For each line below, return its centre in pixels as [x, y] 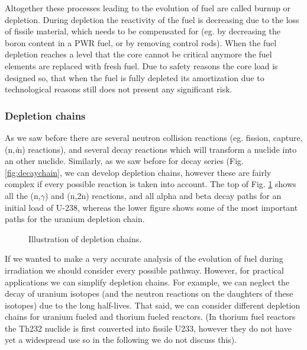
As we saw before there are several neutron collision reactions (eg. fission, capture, [154, 137]
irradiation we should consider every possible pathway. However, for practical [144, 270]
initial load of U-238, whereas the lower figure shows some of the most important [151, 207]
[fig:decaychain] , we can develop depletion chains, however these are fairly [138, 172]
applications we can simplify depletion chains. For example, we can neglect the [147, 282]
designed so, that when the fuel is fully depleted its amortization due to [135, 77]
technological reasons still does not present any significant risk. [119, 89]
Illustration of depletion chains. [85, 238]
